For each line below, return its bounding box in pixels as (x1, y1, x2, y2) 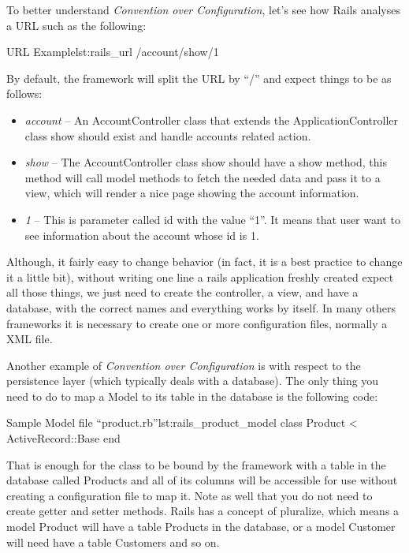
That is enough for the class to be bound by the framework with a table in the (6, 456, 386, 473)
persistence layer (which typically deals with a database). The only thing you (6, 372, 379, 389)
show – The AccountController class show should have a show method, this (24, 154, 387, 170)
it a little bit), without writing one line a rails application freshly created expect (6, 268, 394, 285)
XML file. (6, 331, 53, 347)
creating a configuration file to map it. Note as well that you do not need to (6, 487, 373, 503)
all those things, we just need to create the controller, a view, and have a (6, 284, 359, 301)
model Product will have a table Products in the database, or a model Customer (6, 518, 396, 535)
